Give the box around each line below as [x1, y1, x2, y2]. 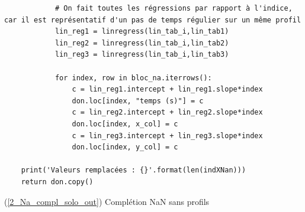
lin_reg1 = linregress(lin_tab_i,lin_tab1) [54, 27, 229, 36]
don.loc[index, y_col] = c [72, 143, 178, 152]
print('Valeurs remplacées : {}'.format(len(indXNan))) [21, 166, 246, 175]
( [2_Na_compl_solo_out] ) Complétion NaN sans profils [4, 195, 210, 207]
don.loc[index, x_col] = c [72, 119, 178, 128]
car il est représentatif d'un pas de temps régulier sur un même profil [4, 15, 301, 24]
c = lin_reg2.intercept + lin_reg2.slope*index [72, 108, 263, 117]
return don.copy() [21, 177, 94, 186]
